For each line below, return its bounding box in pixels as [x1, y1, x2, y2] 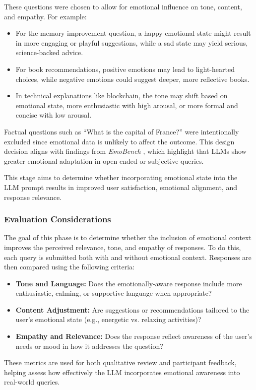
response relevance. [4, 192, 62, 202]
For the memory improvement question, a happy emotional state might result [15, 28, 251, 38]
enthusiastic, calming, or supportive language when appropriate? [15, 288, 212, 298]
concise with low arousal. [15, 110, 92, 120]
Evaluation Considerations [4, 213, 111, 225]
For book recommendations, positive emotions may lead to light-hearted [15, 64, 235, 74]
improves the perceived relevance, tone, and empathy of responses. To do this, [4, 242, 241, 252]
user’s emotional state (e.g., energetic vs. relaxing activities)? [15, 314, 201, 325]
